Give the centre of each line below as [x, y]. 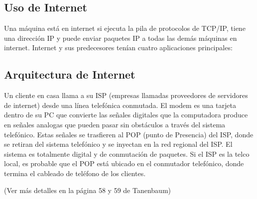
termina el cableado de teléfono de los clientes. [75, 173]
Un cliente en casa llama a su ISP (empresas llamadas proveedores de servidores [126, 95]
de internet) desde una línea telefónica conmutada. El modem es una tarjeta [120, 105]
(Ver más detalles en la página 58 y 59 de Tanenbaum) [88, 190]
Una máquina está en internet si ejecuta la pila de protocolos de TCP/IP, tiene [125, 28]
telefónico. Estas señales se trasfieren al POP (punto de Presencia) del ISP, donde [129, 134]
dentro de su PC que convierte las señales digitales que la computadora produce [126, 115]
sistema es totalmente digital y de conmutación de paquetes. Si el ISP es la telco [127, 153]
